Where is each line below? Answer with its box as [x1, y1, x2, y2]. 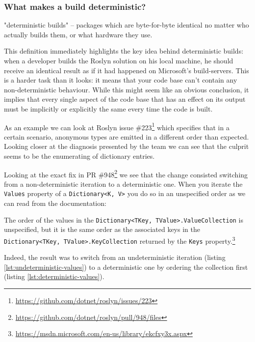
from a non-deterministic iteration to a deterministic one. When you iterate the [4, 178, 243, 189]
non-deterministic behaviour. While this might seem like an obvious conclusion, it [4, 84, 249, 94]
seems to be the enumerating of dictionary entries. [4, 151, 155, 161]
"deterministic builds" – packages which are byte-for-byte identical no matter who [4, 20, 249, 30]
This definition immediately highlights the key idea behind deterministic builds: [4, 46, 244, 56]
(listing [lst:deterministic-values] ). [4, 271, 104, 282]
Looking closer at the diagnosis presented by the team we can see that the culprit [4, 141, 249, 151]
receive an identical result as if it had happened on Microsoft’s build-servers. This [4, 65, 249, 75]
